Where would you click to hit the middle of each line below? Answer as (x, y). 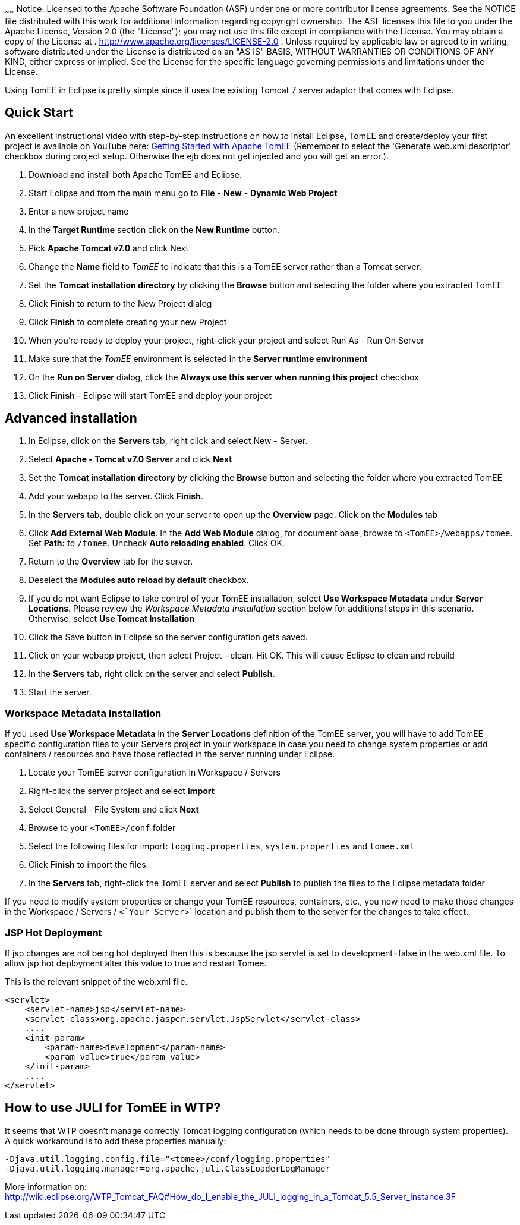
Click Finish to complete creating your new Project (128, 322)
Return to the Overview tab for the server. (111, 562)
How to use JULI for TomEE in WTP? (113, 1108)
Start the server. (60, 692)
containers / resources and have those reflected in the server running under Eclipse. (170, 754)
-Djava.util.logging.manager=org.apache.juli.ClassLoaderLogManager (168, 1168)
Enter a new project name (79, 211)
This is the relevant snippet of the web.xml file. (96, 981)
